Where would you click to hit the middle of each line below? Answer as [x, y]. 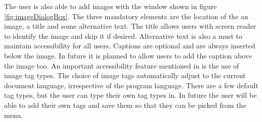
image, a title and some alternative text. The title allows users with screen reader [130, 26]
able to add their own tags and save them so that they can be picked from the [125, 105]
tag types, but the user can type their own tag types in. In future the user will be [130, 95]
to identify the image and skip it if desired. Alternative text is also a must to [123, 36]
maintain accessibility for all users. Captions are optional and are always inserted [130, 46]
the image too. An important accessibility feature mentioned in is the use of [122, 65]
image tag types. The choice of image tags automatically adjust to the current [125, 75]
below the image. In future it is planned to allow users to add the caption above [128, 55]
